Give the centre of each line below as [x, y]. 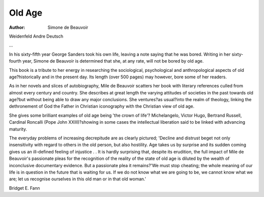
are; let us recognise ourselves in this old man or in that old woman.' [77, 179]
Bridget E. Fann [24, 188]
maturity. [18, 129]
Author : [17, 27]
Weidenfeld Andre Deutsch [36, 36]
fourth [15, 61]
